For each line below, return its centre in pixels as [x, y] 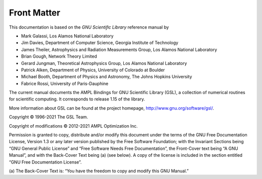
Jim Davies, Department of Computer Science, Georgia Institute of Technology [100, 43]
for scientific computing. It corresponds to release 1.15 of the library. [77, 99]
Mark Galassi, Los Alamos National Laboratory [67, 36]
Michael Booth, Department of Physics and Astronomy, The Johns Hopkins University [107, 77]
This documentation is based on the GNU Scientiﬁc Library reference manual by [89, 27]
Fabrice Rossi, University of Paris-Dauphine [65, 83]
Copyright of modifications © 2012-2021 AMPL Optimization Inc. [73, 126]
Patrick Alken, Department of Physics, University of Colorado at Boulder [93, 70]
